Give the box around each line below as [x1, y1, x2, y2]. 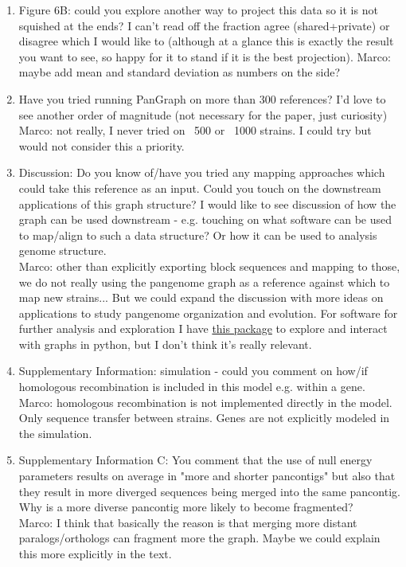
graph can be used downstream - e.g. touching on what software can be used [18, 211, 392, 228]
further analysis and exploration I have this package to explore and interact [18, 320, 388, 337]
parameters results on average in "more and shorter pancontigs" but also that [18, 467, 396, 484]
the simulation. [18, 424, 92, 441]
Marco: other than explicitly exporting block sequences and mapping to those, [18, 257, 400, 274]
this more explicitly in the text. [18, 545, 172, 561]
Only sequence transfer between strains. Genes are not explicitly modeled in [18, 409, 390, 426]
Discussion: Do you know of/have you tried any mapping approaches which [18, 164, 385, 181]
